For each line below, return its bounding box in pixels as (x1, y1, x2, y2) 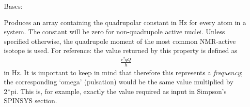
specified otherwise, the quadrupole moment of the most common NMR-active (4, 36, 236, 46)
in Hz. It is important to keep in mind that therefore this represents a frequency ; (4, 67, 243, 77)
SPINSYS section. (4, 95, 57, 106)
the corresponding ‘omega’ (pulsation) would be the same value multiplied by (4, 77, 234, 87)
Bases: (4, 1, 23, 11)
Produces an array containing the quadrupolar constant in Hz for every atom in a (4, 17, 246, 27)
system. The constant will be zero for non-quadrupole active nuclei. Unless (4, 27, 225, 37)
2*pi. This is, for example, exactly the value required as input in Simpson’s (4, 86, 227, 96)
